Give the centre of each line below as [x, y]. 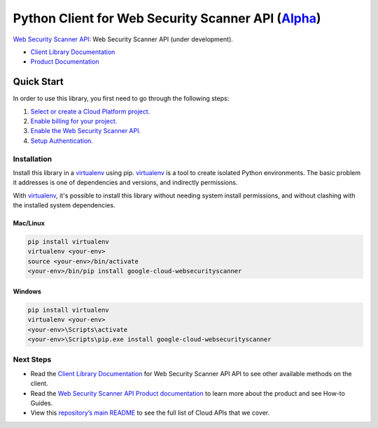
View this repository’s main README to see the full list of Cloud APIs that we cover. [150, 413]
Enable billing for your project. [74, 121]
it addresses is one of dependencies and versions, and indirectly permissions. [125, 183]
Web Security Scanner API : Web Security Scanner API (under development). [123, 39]
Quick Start [38, 82]
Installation [33, 159]
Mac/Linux [29, 223]
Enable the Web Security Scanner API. [86, 131]
